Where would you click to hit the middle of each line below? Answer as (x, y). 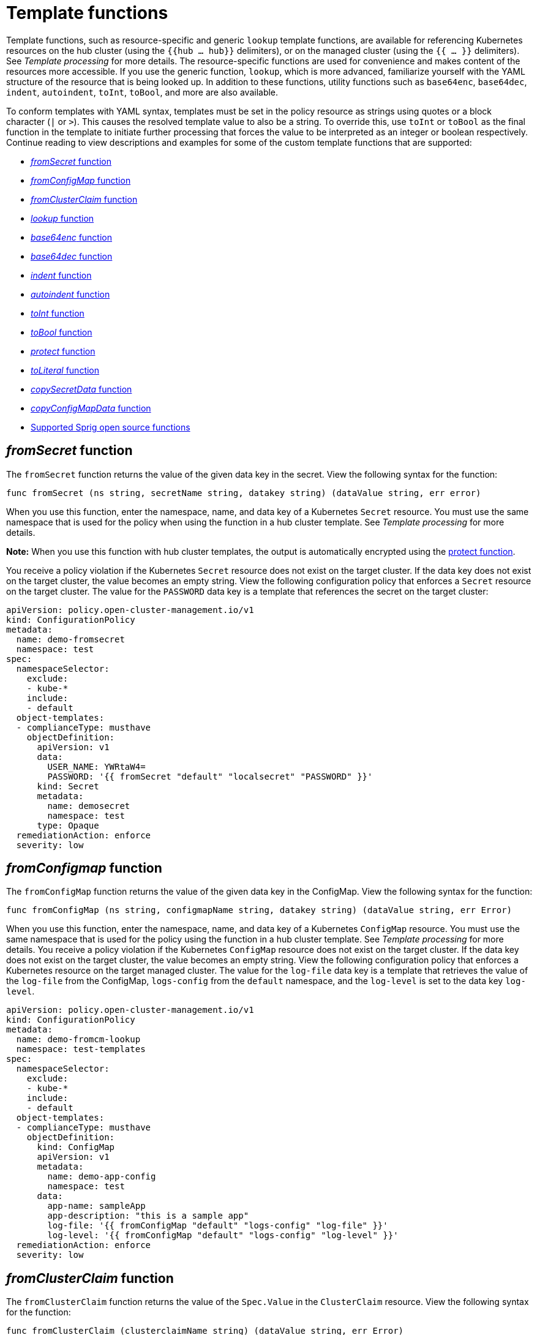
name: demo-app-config (102, 1177)
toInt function (58, 313)
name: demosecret (89, 806)
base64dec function (72, 256)
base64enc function (71, 237)
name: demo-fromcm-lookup (78, 1040)
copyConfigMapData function (91, 408)
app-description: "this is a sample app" (148, 1216)
